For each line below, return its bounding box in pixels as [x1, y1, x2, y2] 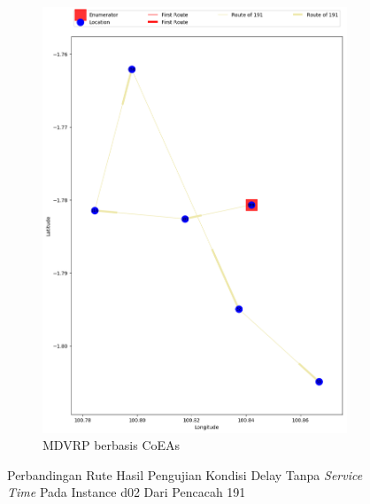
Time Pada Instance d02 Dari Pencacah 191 [7, 483, 246, 501]
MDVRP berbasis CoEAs [42, 436, 181, 454]
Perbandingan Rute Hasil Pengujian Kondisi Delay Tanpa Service [7, 465, 363, 484]
